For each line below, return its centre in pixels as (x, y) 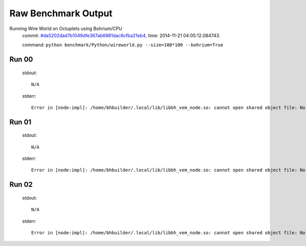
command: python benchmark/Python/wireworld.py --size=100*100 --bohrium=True (123, 45)
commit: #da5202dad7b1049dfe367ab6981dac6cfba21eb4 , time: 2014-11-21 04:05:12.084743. (121, 35)
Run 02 (21, 185)
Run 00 (21, 59)
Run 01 (20, 122)
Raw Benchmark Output (61, 13)
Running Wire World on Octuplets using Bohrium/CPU (66, 29)
